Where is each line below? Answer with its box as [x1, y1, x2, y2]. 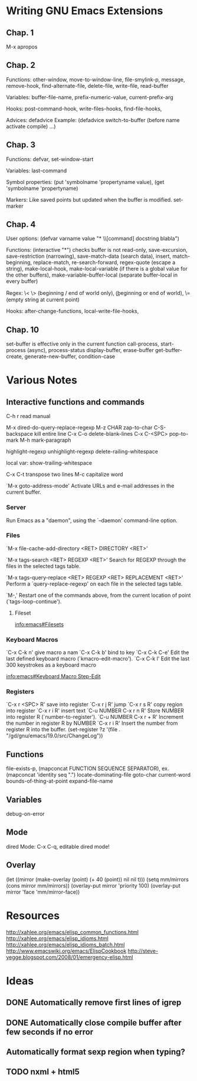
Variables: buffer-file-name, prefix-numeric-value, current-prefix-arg [6, 93, 173, 101]
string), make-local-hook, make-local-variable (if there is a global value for [6, 265, 188, 272]
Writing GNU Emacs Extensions [6, 4, 163, 18]
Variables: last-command [6, 167, 67, 174]
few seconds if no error [6, 1027, 94, 1037]
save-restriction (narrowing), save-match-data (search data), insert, [6, 252, 172, 260]
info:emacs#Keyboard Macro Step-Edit [6, 673, 101, 680]
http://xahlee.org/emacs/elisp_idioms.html [6, 935, 109, 942]
